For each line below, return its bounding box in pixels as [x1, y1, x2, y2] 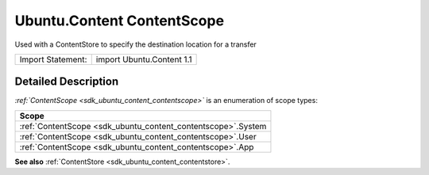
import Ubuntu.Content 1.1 [95, 54, 192, 65]
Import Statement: [19, 54, 87, 65]
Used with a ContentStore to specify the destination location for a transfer [14, 40, 257, 49]
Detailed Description [14, 75, 119, 89]
